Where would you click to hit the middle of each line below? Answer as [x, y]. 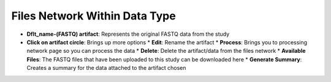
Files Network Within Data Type [93, 16]
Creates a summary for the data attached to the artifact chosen [106, 68]
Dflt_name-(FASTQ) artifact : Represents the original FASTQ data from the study [128, 34]
